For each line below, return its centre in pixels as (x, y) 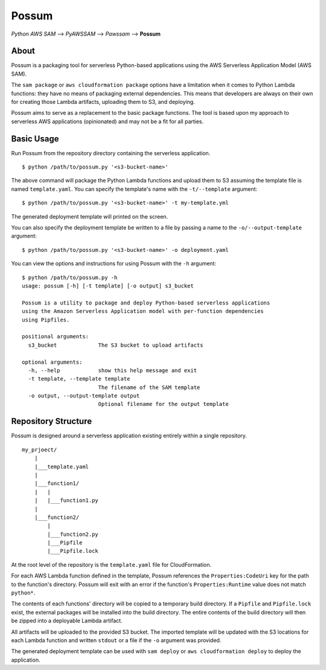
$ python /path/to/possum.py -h (70, 277)
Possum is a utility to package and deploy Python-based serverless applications (146, 303)
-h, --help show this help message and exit (113, 370)
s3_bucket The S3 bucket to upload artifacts (116, 345)
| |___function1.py (66, 501)
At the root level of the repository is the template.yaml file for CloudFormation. (111, 564)
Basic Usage (35, 139)
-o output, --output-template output (84, 396)
